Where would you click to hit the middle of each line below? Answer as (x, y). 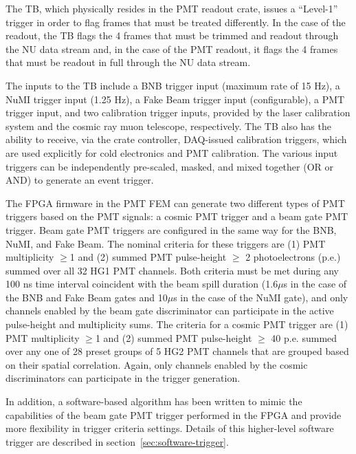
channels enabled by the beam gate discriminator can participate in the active (170, 311)
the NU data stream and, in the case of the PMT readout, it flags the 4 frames (172, 48)
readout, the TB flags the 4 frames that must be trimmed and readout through (172, 35)
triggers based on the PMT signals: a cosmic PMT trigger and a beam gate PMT (177, 216)
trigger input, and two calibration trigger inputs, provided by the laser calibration (178, 112)
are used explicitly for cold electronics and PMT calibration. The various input (172, 152)
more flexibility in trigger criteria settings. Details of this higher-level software (170, 428)
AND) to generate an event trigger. (80, 180)
